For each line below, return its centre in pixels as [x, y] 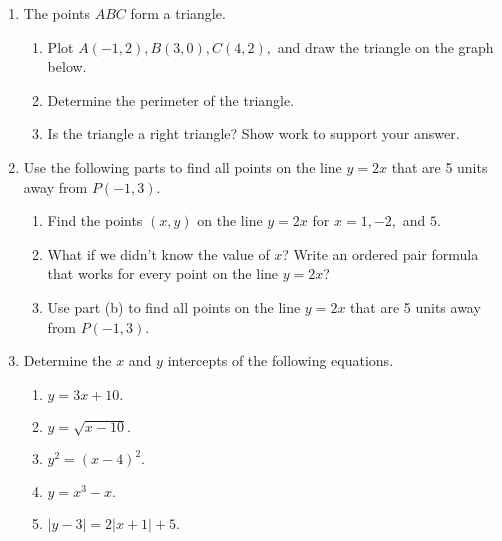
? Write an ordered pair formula [380, 253]
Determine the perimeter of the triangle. [171, 99]
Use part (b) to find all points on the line [174, 306]
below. [67, 66]
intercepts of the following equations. [280, 360]
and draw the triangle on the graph [385, 46]
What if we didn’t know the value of [158, 253]
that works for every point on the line [163, 273]
